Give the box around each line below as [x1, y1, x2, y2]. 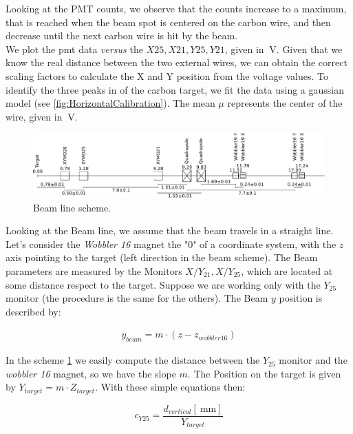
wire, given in [6, 109, 63, 123]
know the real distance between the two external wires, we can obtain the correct [6, 55, 347, 70]
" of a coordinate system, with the [193, 236, 336, 251]
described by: [6, 304, 61, 318]
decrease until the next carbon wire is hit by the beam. [6, 28, 238, 43]
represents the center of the [227, 96, 343, 110]
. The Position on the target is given [187, 366, 341, 380]
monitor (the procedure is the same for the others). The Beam [6, 291, 268, 305]
